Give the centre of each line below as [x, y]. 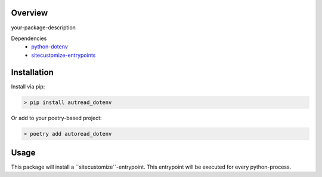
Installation [32, 72]
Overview [30, 13]
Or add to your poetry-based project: [56, 118]
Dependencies [29, 38]
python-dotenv [49, 47]
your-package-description [43, 28]
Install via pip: [28, 86]
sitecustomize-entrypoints [64, 55]
